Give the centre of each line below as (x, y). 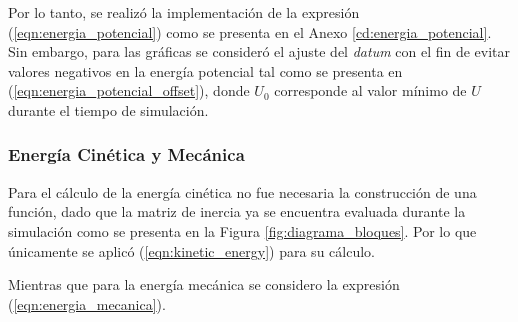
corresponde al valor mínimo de (370, 90)
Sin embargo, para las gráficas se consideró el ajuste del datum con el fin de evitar (259, 51)
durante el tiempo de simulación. (108, 109)
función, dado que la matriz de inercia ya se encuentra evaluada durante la (237, 211)
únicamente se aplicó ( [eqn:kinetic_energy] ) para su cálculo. (191, 250)
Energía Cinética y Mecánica (126, 154)
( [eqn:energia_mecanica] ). (87, 303)
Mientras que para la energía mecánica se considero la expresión (204, 284)
